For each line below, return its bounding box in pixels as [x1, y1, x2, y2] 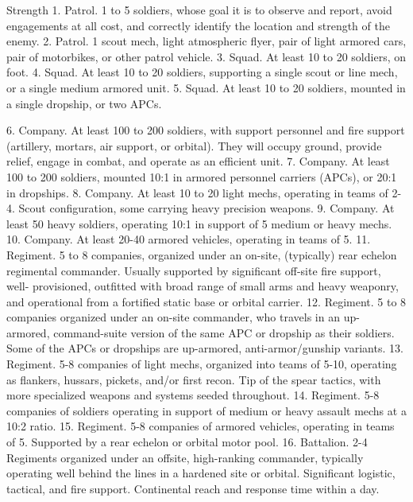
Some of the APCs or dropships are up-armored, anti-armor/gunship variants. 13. [6, 340, 403, 356]
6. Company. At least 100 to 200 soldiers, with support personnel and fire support [6, 122, 405, 138]
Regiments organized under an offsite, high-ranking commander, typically [6, 449, 364, 465]
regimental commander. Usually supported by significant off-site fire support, [6, 262, 381, 278]
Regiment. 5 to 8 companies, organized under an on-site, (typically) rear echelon [6, 246, 397, 263]
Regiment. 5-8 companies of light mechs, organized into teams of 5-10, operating [6, 356, 397, 372]
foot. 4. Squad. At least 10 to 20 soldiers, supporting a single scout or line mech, [6, 64, 398, 80]
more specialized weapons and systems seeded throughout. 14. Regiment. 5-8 [6, 387, 380, 403]
